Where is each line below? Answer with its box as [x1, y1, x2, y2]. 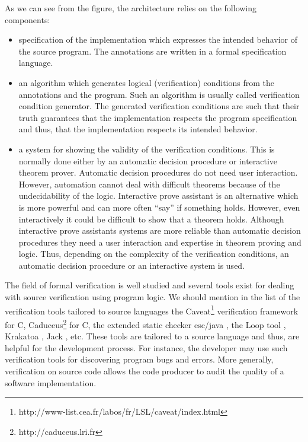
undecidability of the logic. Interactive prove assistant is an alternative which [18, 189, 299, 202]
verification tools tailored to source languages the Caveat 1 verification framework [5, 303, 299, 317]
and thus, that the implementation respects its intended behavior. [18, 123, 258, 135]
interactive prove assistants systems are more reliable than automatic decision [18, 224, 301, 237]
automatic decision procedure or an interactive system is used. [18, 259, 245, 271]
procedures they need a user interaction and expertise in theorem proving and [18, 236, 301, 248]
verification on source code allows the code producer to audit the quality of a [5, 364, 284, 377]
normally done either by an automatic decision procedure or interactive [18, 154, 278, 167]
